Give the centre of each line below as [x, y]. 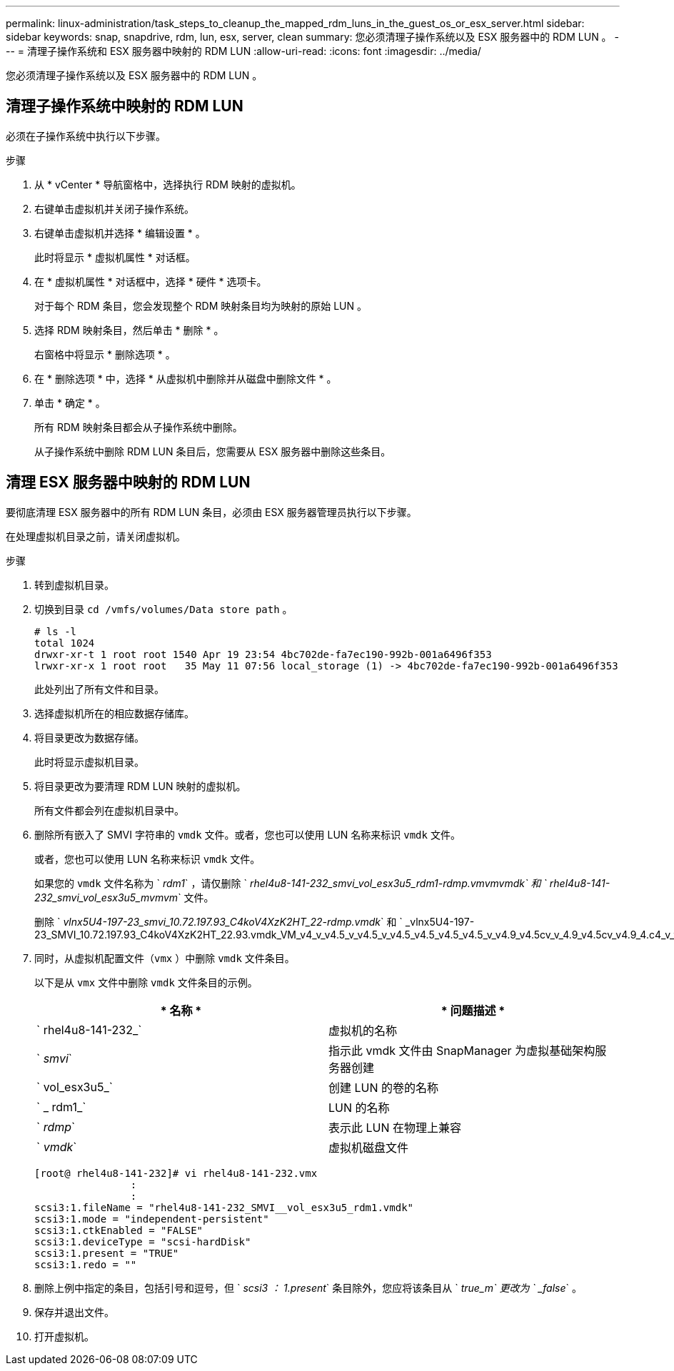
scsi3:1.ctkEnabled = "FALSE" [119, 1230]
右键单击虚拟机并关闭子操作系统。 [114, 208]
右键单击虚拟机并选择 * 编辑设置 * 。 [120, 233]
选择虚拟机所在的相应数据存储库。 [114, 713]
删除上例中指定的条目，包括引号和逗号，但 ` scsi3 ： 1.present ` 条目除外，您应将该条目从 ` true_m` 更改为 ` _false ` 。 [308, 1287]
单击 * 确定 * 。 [70, 403]
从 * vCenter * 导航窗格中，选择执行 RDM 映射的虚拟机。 [168, 184]
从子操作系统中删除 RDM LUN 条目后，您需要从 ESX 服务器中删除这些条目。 [213, 451]
